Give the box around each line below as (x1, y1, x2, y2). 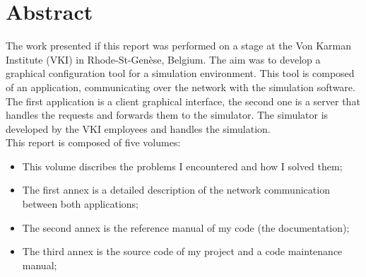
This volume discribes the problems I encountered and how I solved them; (22, 158, 343, 173)
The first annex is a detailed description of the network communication (22, 182, 330, 197)
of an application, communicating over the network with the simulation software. (6, 79, 355, 94)
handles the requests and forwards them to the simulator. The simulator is (6, 107, 329, 122)
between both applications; (22, 196, 139, 211)
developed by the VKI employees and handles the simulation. (6, 121, 271, 136)
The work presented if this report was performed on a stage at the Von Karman (6, 38, 352, 53)
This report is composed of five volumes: (6, 135, 181, 150)
